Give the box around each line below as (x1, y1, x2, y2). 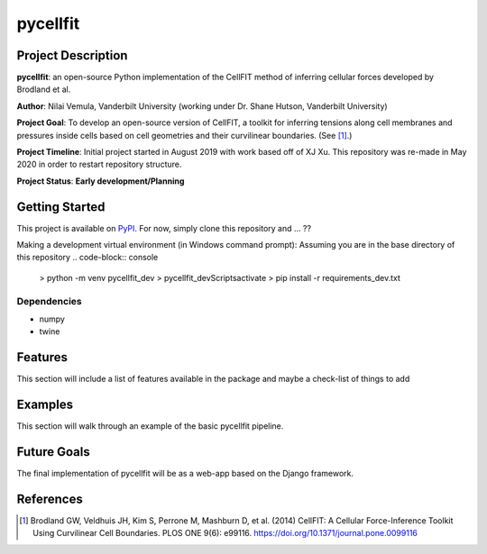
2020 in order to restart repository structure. (16, 159, 182, 170)
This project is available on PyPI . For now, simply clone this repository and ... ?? (16, 223, 311, 233)
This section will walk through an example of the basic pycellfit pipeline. (16, 421, 284, 431)
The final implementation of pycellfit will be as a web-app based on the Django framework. (16, 468, 354, 479)
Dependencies (16, 295, 83, 307)
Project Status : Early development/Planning (16, 176, 185, 186)
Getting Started (16, 199, 106, 214)
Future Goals (16, 444, 90, 459)
